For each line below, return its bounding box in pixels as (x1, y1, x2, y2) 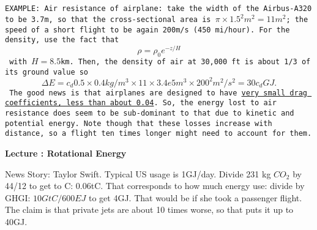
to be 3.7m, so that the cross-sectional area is (5, 15, 211, 24)
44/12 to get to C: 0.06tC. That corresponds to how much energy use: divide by (5, 179, 305, 192)
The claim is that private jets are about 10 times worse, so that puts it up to (5, 203, 294, 216)
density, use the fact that (5, 35, 119, 45)
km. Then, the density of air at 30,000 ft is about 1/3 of (61, 57, 311, 66)
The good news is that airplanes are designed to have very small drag (9, 88, 307, 97)
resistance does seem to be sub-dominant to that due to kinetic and (5, 109, 294, 118)
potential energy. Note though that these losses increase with (5, 119, 272, 128)
